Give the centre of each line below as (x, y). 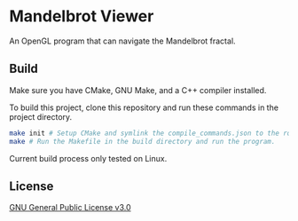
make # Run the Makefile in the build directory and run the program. (142, 141)
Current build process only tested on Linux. (88, 158)
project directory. (41, 116)
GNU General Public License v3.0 (70, 208)
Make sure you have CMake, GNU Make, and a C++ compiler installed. (138, 90)
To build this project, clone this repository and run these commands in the (144, 107)
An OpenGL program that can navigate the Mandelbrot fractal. (123, 41)
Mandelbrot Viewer (82, 16)
